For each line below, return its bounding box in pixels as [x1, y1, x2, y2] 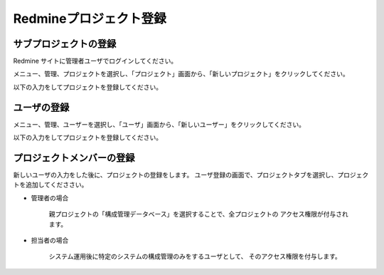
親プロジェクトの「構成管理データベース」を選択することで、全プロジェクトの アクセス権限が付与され [48, 210, 348, 219]
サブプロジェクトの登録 [13, 38, 117, 50]
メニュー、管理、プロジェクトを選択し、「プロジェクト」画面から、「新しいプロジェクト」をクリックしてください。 [13, 70, 350, 78]
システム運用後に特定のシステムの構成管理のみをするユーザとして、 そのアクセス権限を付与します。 [48, 252, 341, 261]
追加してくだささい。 [25, 180, 88, 189]
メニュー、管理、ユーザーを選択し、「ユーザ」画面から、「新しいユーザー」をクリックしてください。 [13, 120, 306, 128]
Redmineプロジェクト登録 [13, 11, 166, 26]
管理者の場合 [31, 193, 69, 202]
